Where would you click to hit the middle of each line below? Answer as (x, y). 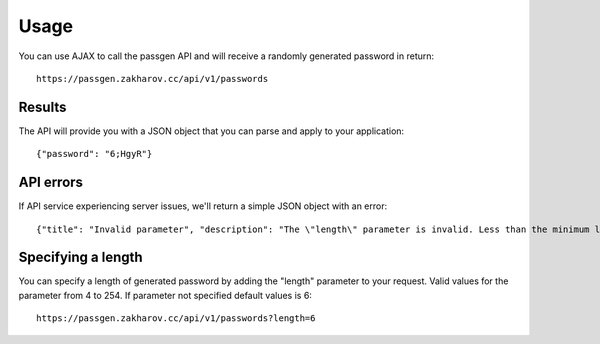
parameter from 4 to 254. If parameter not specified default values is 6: (165, 295)
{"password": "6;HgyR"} (94, 154)
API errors (51, 182)
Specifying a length (81, 257)
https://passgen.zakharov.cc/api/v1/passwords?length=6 (176, 318)
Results (42, 106)
